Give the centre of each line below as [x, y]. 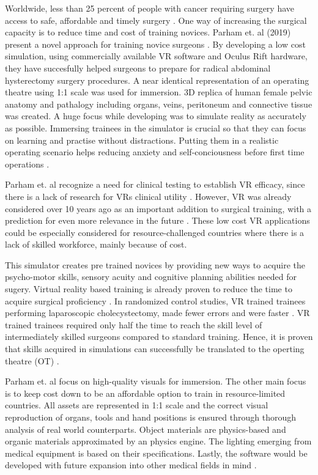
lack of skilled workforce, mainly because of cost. [96, 244]
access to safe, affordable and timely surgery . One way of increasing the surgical [156, 20]
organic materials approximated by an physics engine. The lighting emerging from [158, 441]
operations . [27, 164]
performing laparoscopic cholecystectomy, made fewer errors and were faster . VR [157, 313]
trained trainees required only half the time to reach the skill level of [134, 324]
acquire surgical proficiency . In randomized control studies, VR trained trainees [155, 300]
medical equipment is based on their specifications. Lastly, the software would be [156, 453]
